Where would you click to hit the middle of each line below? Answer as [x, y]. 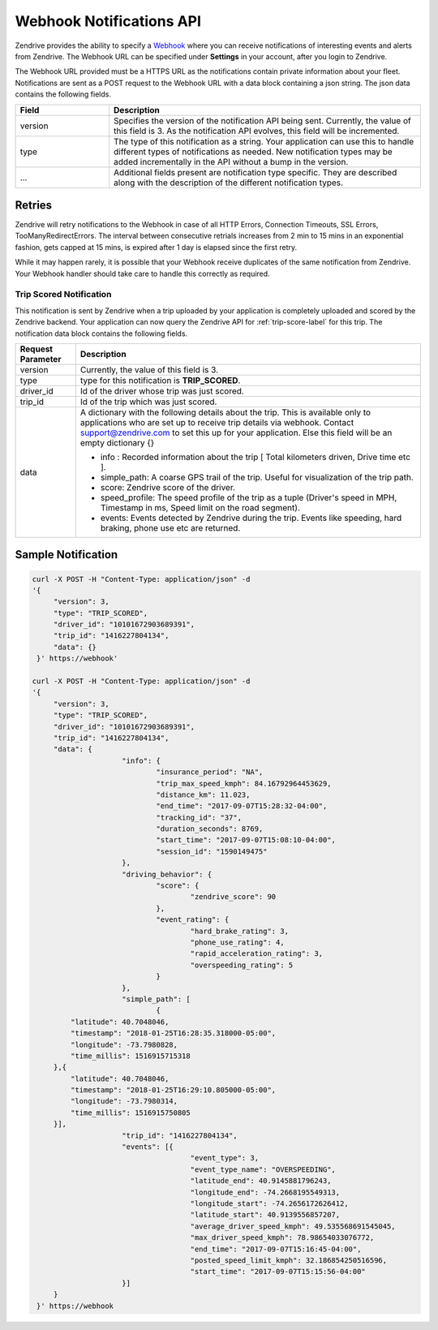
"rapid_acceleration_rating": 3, [257, 954]
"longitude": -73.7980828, [124, 1044]
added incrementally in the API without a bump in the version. [231, 161]
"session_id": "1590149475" [212, 851]
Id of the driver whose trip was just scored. [162, 391]
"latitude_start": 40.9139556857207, [265, 1215]
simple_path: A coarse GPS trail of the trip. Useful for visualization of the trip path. [257, 477]
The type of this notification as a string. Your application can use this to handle [264, 141]
